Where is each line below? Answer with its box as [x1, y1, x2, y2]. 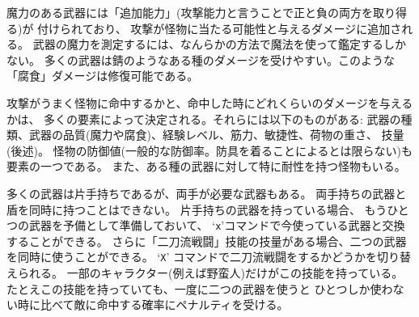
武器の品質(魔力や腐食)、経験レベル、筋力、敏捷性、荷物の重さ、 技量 [28, 126, 404, 143]
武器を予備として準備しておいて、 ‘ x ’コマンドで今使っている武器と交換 [28, 217, 405, 234]
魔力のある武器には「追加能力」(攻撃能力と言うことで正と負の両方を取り [6, 4, 396, 20]
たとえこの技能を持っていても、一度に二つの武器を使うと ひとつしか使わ [6, 280, 393, 297]
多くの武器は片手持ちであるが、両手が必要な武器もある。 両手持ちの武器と [6, 184, 407, 201]
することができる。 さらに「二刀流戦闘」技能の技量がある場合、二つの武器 [6, 232, 407, 249]
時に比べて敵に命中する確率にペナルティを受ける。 [17, 296, 289, 313]
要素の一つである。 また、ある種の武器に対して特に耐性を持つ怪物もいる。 [6, 158, 406, 175]
